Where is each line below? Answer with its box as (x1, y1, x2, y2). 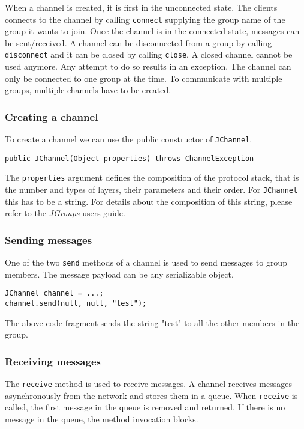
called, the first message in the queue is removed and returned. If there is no (5, 401, 285, 413)
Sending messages (5, 232, 92, 247)
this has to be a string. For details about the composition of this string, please (5, 195, 293, 207)
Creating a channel (5, 109, 98, 124)
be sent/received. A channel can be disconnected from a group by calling (5, 36, 272, 49)
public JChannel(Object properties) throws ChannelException (5, 154, 254, 163)
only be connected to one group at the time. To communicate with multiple (5, 71, 282, 84)
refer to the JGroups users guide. (5, 207, 125, 219)
